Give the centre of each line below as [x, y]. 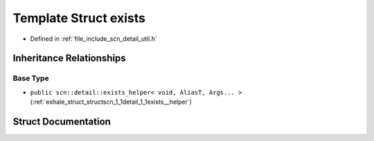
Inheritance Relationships [69, 58]
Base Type [31, 78]
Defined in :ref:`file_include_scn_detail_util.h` [93, 39]
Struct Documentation [62, 121]
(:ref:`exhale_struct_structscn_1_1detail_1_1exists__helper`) [111, 102]
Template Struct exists [79, 18]
